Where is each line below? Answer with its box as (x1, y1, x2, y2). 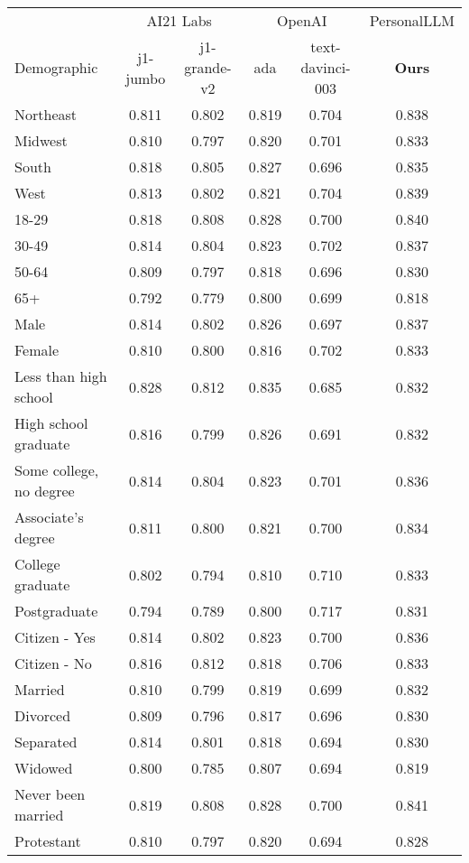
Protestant (14, 831, 81, 851)
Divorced (14, 705, 71, 726)
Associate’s (14, 506, 84, 527)
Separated (14, 731, 78, 752)
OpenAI (277, 10, 327, 31)
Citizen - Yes (14, 626, 96, 647)
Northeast (14, 104, 78, 125)
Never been (14, 784, 86, 804)
